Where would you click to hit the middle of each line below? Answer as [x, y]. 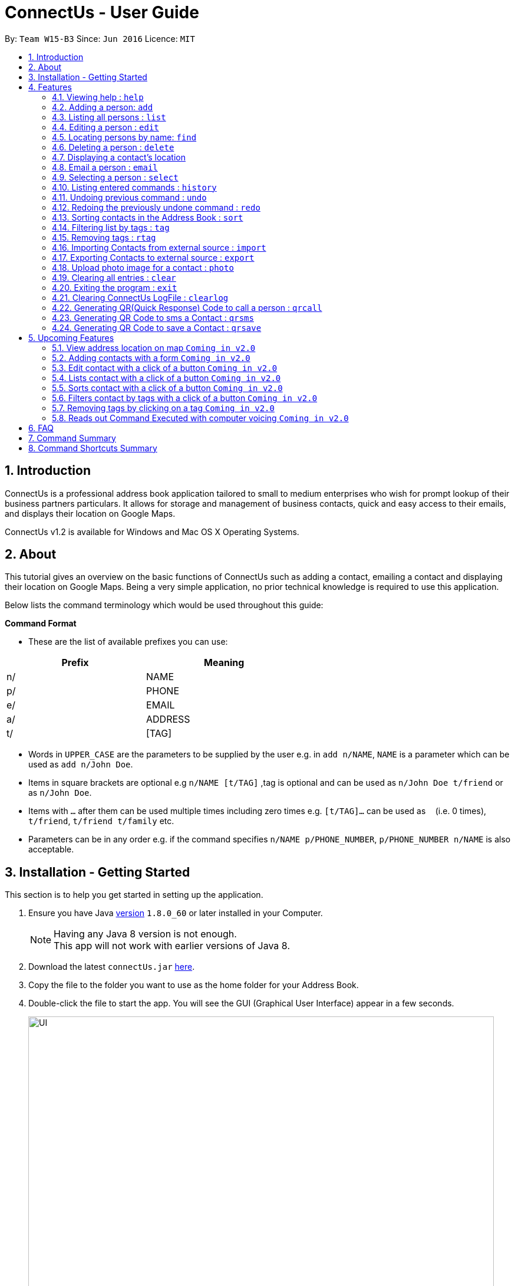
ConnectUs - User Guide [102, 12]
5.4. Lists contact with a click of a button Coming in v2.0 [166, 378]
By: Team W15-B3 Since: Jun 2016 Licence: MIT [100, 38]
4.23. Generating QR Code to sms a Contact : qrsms [153, 317]
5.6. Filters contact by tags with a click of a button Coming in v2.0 [185, 398]
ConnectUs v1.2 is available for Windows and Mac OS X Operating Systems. [152, 532]
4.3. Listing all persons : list [109, 117]
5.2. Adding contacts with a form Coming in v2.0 [151, 357]
